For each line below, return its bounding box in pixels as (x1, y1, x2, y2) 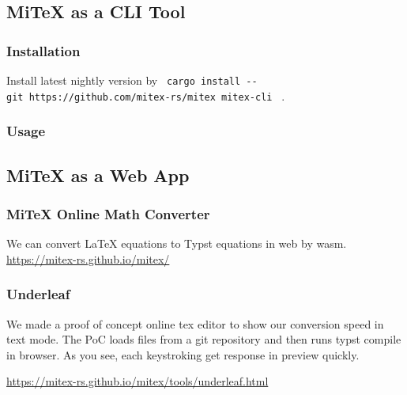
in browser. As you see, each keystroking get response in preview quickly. (6, 346, 360, 363)
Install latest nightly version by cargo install (6, 72, 241, 88)
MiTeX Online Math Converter (6, 203, 210, 223)
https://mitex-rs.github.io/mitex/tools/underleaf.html (6, 373, 269, 389)
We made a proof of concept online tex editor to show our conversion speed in (6, 315, 384, 332)
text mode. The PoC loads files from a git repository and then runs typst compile (6, 331, 401, 348)
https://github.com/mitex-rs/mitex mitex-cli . (28, 87, 285, 104)
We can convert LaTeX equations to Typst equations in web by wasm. (6, 235, 347, 252)
